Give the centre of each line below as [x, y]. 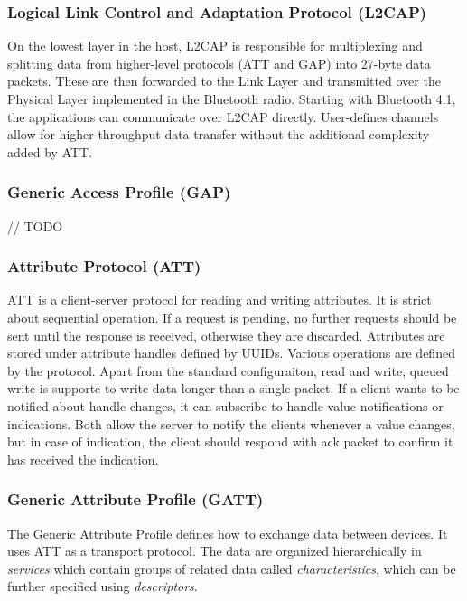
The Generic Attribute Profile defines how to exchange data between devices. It [228, 533]
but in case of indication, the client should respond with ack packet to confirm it [230, 441]
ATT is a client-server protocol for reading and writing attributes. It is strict [219, 300]
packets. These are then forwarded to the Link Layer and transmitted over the [224, 81]
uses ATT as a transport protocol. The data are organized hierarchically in [215, 551]
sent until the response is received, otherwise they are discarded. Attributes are [226, 335]
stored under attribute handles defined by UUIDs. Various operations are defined [231, 353]
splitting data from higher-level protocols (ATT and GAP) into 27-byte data [219, 63]
